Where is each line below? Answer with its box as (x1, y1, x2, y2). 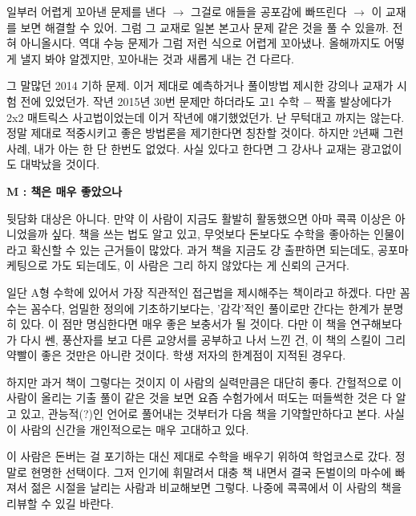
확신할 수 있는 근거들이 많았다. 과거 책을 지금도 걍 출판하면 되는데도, (30, 241, 374, 258)
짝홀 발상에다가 (315, 92, 392, 109)
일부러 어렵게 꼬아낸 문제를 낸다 (6, 3, 166, 19)
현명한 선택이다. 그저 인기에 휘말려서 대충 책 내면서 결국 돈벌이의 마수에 (30, 463, 392, 480)
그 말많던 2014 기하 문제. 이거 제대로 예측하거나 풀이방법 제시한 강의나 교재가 (6, 77, 394, 94)
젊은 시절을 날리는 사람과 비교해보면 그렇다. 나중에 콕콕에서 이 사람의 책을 (30, 479, 402, 496)
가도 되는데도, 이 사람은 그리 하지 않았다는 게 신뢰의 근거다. (51, 257, 349, 274)
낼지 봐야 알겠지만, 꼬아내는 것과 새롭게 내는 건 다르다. (20, 50, 294, 67)
